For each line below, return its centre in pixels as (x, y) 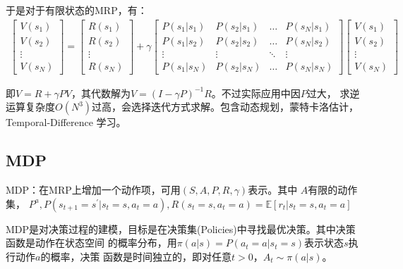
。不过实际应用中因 (256, 93)
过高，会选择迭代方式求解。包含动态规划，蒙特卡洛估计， (225, 107)
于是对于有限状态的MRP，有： (77, 10)
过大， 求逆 (333, 93)
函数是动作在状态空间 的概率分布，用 (91, 243)
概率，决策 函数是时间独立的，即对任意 (141, 256)
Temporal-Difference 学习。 (66, 122)
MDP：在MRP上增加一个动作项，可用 (93, 190)
